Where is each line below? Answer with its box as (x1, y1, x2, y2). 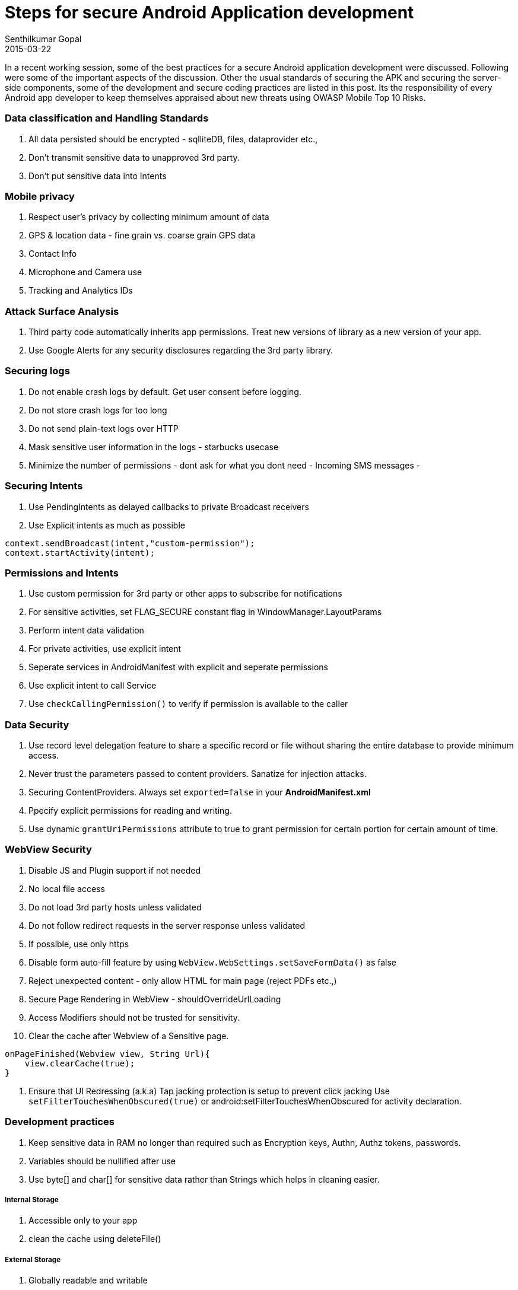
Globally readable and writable (28, 1275, 148, 1286)
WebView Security (5, 843, 92, 856)
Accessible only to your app (28, 1215, 138, 1226)
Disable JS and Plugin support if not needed (28, 865, 201, 875)
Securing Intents (5, 480, 83, 492)
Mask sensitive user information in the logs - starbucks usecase (28, 441, 279, 452)
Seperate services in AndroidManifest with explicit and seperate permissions (28, 662, 328, 673)
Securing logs (5, 365, 70, 377)
